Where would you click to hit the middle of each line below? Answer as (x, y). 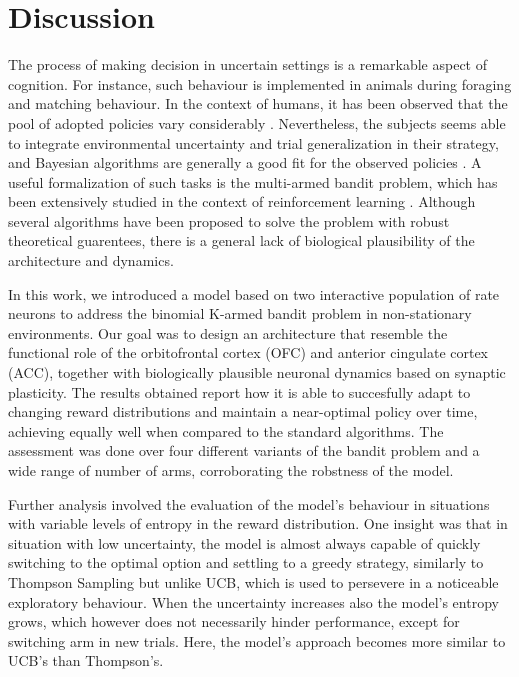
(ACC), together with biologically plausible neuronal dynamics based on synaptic (257, 372)
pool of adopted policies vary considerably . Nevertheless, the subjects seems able (257, 122)
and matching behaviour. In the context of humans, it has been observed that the (258, 103)
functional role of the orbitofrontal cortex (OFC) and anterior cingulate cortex (248, 352)
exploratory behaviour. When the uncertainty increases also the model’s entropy (253, 601)
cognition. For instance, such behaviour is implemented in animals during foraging (260, 83)
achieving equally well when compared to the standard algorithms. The (226, 430)
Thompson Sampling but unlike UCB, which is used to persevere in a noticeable (253, 581)
